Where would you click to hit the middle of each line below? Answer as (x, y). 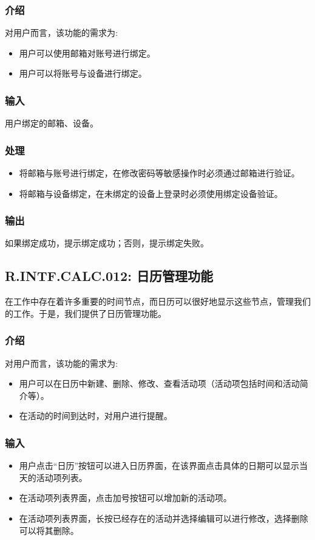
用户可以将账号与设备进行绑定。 (83, 73)
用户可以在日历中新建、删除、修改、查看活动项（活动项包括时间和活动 (159, 383)
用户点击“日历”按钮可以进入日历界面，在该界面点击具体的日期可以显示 (159, 466)
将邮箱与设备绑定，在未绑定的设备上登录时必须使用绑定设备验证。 (151, 193)
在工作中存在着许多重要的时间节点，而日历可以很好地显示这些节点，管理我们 (158, 301)
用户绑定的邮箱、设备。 (52, 123)
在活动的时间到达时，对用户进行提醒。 (96, 416)
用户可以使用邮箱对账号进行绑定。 (87, 53)
